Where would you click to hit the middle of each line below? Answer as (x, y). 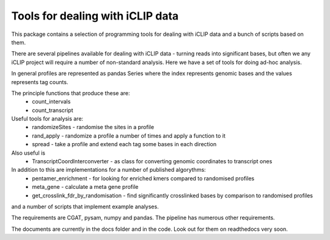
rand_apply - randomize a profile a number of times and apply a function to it (129, 136)
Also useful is (28, 153)
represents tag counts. (40, 82)
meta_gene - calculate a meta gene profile (85, 187)
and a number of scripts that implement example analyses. (85, 206)
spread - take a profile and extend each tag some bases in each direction (124, 144)
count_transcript (53, 110)
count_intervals (51, 102)
